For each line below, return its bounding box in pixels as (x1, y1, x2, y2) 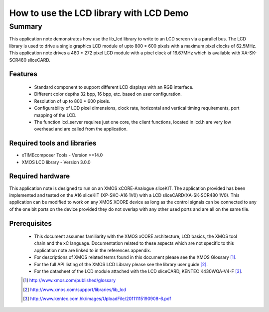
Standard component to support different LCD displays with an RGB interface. (34, 84, 194, 90)
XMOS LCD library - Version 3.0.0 (21, 159, 91, 165)
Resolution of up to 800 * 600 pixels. (34, 98, 111, 104)
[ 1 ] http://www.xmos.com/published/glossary (23, 277, 116, 284)
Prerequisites (9, 219, 52, 228)
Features (9, 70, 37, 78)
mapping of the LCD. (34, 112, 77, 118)
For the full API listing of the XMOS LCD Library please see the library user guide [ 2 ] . (34, 261, 208, 267)
